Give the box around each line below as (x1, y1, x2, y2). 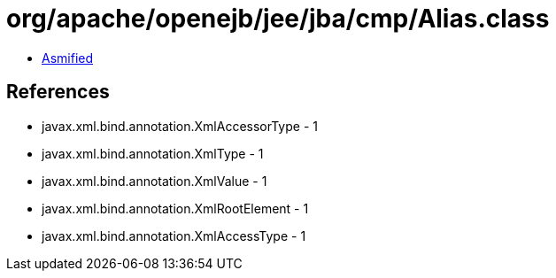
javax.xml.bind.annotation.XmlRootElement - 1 (42, 200, 309, 216)
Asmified (42, 50, 94, 66)
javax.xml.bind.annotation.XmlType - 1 (42, 145, 264, 161)
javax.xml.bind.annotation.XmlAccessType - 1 (42, 228, 306, 243)
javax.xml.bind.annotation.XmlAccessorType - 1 (42, 118, 318, 134)
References (6, 81, 110, 104)
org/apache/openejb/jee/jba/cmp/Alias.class (6, 4, 550, 34)
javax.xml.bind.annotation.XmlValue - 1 (42, 173, 267, 189)
